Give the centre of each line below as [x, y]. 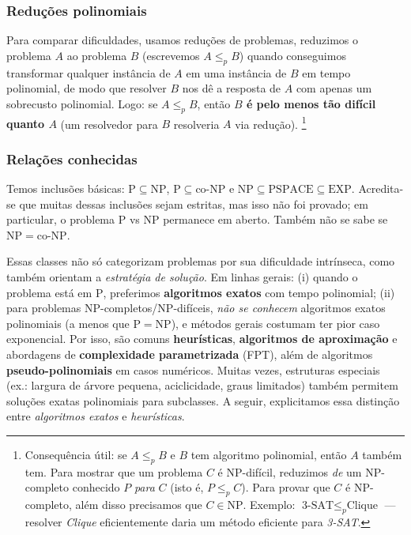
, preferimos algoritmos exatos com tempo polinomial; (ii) [249, 292]
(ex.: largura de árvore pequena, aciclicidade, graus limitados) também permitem [202, 385]
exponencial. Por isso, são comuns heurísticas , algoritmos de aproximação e [202, 339]
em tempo [326, 72]
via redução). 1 [271, 122]
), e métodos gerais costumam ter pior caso [275, 323]
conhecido [96, 487]
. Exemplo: [269, 505]
